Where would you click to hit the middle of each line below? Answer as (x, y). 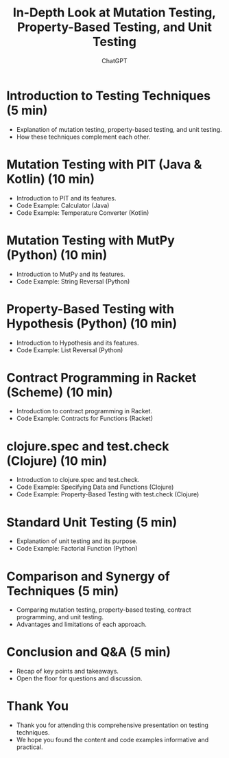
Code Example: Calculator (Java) (63, 205)
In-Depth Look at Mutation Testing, (114, 13)
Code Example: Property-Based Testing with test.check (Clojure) (108, 494)
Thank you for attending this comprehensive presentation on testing (112, 725)
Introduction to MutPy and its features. (71, 274)
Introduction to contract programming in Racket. (84, 411)
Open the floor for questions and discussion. (79, 678)
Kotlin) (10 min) (51, 179)
